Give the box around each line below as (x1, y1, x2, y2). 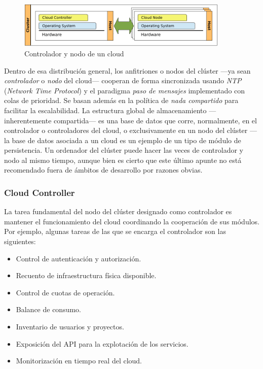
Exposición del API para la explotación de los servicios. (16, 338, 189, 349)
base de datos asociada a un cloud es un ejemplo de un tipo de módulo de (12, 135, 241, 145)
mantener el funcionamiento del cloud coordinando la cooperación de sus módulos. (4, 216, 259, 226)
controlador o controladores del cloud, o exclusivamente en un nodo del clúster (4, 125, 248, 136)
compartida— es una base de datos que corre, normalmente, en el (54, 115, 257, 125)
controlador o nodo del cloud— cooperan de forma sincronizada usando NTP (4, 75, 242, 86)
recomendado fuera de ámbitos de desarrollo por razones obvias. (4, 164, 203, 175)
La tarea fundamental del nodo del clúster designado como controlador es (4, 206, 232, 217)
